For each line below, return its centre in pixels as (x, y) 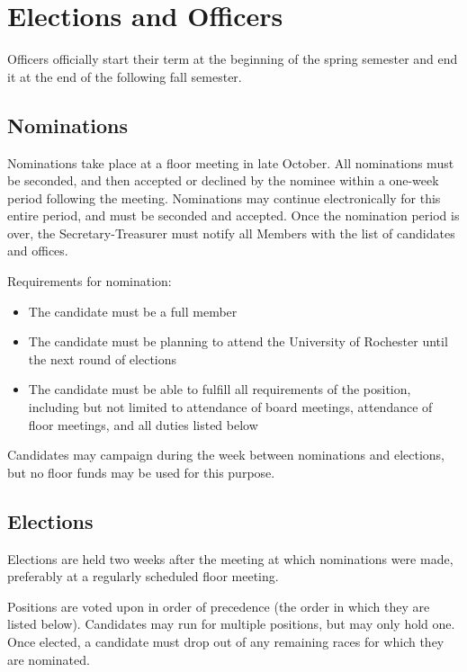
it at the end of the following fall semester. (125, 76)
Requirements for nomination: (90, 281)
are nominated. (49, 659)
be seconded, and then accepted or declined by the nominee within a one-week (223, 180)
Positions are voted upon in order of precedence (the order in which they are (219, 606)
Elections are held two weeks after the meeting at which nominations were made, (230, 558)
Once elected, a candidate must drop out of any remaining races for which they (226, 641)
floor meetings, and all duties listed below (143, 424)
